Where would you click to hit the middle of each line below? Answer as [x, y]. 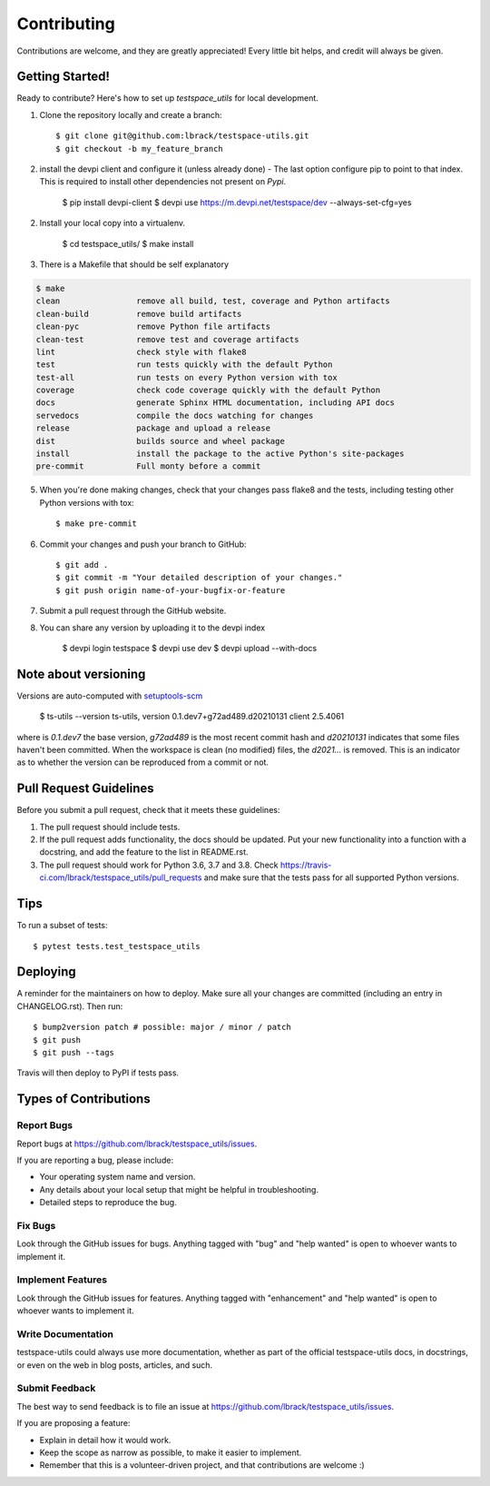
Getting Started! [64, 77]
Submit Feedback [56, 1388]
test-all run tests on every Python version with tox [186, 377]
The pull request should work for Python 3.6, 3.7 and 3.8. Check [159, 865]
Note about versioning [81, 674]
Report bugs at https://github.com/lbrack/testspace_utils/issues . [137, 1144]
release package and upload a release [153, 428]
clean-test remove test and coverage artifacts [167, 339]
